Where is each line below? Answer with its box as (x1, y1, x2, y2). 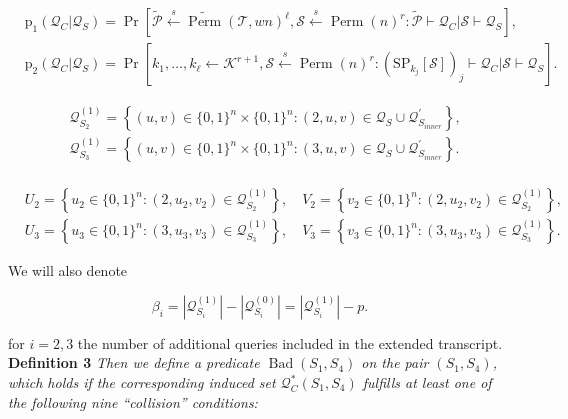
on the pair (361, 352, 429, 373)
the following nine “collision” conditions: (8, 391, 258, 412)
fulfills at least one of (362, 372, 492, 392)
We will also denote (8, 260, 128, 281)
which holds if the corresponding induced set (8, 372, 276, 392)
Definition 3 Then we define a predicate (8, 352, 260, 373)
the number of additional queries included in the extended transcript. (77, 332, 503, 353)
